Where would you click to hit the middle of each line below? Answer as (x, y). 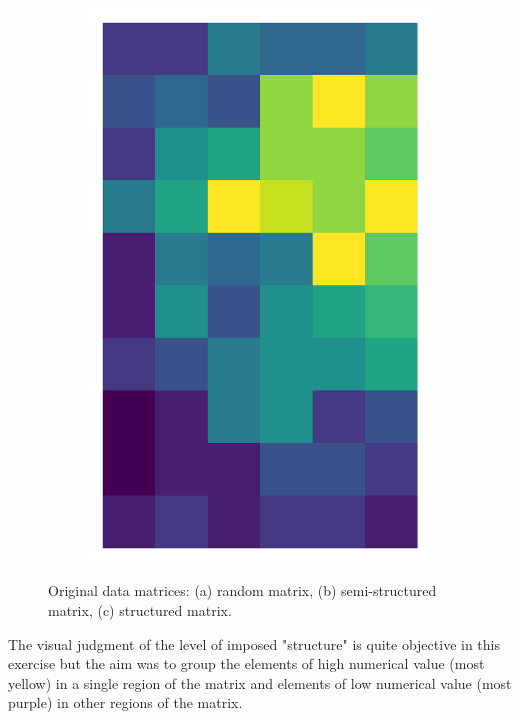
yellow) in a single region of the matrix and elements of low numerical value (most (260, 682)
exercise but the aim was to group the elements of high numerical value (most (246, 663)
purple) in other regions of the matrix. (125, 702)
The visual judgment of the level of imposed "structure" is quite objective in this (254, 643)
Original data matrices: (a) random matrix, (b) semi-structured (242, 590)
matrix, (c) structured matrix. (140, 609)
